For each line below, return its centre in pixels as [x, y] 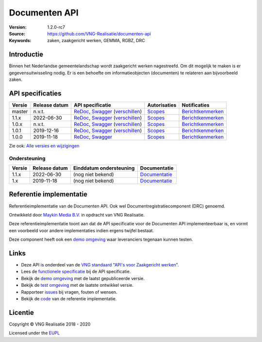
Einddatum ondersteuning [104, 168]
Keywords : [20, 41]
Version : [18, 27]
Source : [17, 33]
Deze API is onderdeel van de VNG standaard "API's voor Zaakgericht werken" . [100, 265]
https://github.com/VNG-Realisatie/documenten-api [99, 33]
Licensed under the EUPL [34, 333]
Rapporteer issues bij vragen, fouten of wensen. [69, 292]
